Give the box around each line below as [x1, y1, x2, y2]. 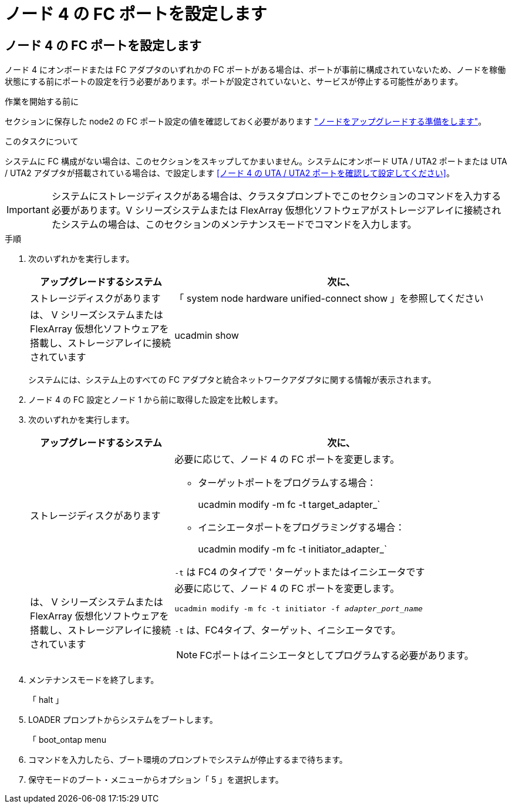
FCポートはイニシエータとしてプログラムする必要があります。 [200, 649, 474, 662]
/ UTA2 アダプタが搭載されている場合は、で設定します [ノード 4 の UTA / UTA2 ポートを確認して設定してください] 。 [5, 168, 454, 179]
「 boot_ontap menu [28, 735, 106, 745]
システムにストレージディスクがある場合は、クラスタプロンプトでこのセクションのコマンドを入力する [51, 190, 501, 203]
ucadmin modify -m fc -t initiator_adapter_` [198, 543, 388, 555]
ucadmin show [174, 329, 239, 342]
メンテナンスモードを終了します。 [28, 675, 159, 685]
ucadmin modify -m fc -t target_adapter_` [198, 499, 380, 511]
